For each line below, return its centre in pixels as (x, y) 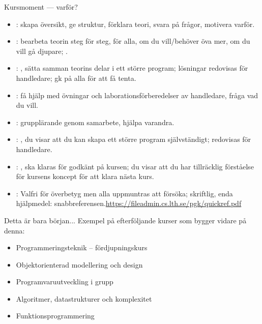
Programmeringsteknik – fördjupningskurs (82, 247)
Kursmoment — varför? (41, 7)
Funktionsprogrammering (55, 316)
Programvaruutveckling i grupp (65, 282)
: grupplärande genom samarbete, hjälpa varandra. (95, 122)
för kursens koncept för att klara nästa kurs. (85, 176)
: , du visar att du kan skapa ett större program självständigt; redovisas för (134, 139)
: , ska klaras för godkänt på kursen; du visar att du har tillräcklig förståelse (135, 166)
